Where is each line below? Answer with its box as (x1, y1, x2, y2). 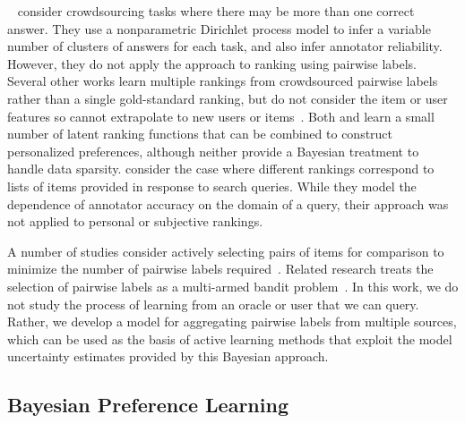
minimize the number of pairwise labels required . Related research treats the (7, 259, 434, 278)
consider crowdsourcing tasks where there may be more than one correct (17, 2, 415, 20)
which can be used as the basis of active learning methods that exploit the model (7, 329, 452, 348)
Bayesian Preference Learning (7, 391, 288, 419)
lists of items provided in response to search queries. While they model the (7, 176, 417, 195)
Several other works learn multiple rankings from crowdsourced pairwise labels (7, 72, 438, 90)
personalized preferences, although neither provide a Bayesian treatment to (7, 141, 419, 160)
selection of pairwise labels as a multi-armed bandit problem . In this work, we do (7, 276, 459, 295)
